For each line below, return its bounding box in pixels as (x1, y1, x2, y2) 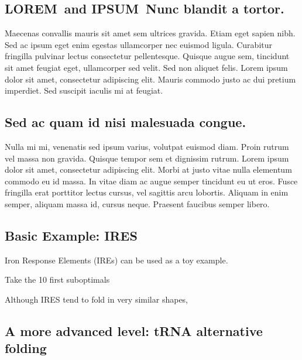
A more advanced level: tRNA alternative (5, 321, 263, 340)
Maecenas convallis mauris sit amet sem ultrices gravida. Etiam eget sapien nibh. (5, 27, 296, 39)
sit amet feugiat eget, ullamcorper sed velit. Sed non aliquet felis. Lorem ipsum (5, 61, 288, 73)
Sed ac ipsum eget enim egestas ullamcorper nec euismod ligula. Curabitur (5, 38, 273, 50)
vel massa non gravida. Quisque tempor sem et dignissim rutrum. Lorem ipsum (5, 152, 289, 164)
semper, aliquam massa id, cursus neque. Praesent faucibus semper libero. (5, 197, 270, 210)
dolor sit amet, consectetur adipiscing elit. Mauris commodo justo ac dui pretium (5, 73, 296, 85)
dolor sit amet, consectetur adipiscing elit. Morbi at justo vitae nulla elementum (5, 163, 292, 176)
